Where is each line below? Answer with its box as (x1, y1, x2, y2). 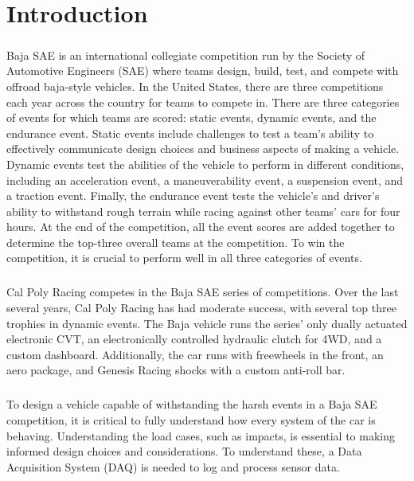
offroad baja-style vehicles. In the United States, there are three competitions (6, 77, 384, 94)
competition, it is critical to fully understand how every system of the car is (6, 411, 376, 428)
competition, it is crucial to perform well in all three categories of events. (6, 249, 362, 266)
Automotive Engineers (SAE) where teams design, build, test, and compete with (6, 62, 399, 79)
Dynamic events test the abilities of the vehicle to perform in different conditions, (6, 155, 404, 172)
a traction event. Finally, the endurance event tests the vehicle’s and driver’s (6, 187, 380, 204)
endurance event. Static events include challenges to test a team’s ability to (6, 124, 374, 141)
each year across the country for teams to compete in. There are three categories (6, 93, 400, 110)
